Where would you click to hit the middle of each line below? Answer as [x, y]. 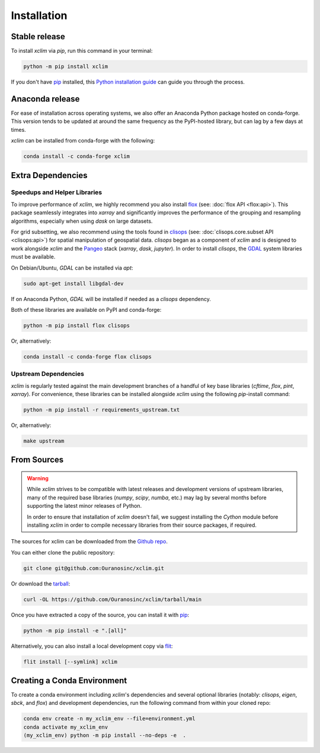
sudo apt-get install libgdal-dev [73, 283]
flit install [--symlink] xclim [71, 662]
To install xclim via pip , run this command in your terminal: [82, 51]
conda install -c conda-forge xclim [77, 156]
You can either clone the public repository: [63, 552]
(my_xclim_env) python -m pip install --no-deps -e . [105, 735]
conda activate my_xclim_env [66, 727]
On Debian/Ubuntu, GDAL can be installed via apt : [72, 268]
